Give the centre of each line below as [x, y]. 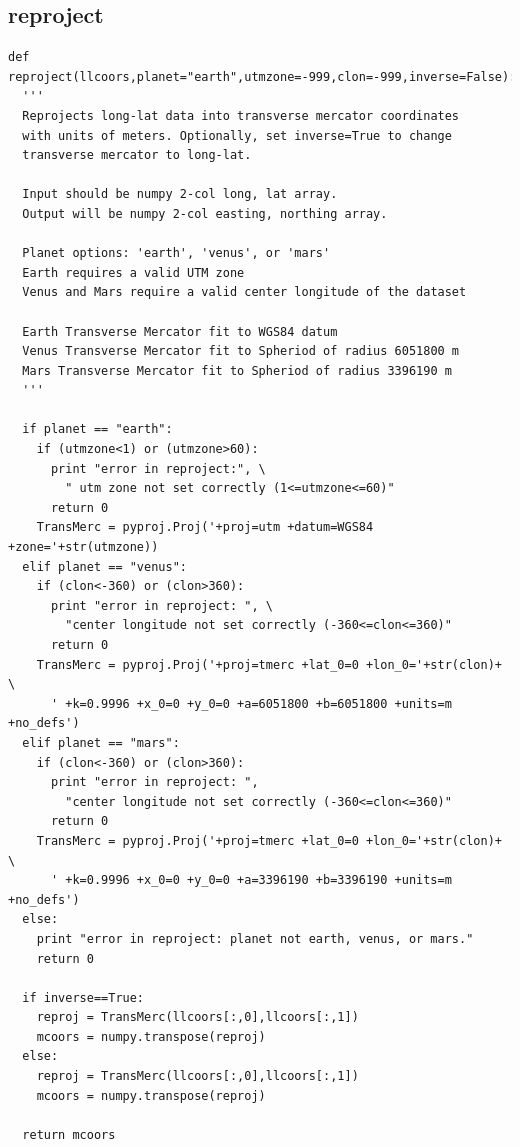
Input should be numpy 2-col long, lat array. [180, 194]
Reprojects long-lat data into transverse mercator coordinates [241, 115]
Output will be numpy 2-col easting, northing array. [205, 213]
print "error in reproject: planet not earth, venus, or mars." [255, 938]
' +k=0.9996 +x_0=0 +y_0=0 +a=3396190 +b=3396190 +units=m [251, 880]
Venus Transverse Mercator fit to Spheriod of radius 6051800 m [241, 351]
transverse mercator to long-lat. [137, 155]
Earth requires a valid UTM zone [133, 272]
